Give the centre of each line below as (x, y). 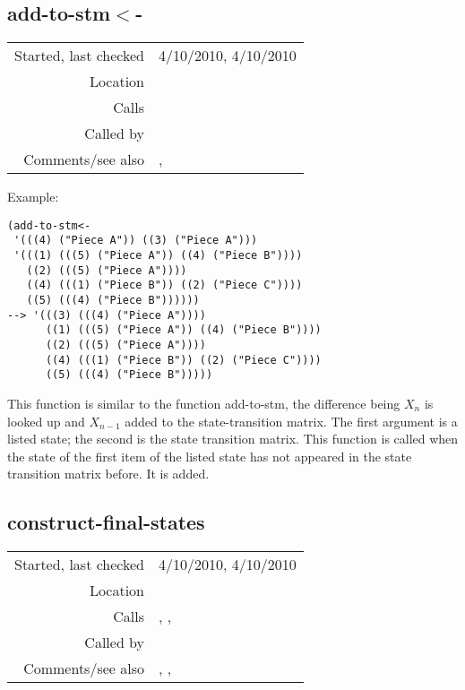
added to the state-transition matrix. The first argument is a (291, 421)
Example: (33, 197)
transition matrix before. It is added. (108, 474)
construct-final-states (106, 522)
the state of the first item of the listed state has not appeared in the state (210, 456)
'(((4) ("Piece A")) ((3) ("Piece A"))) (136, 241)
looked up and (46, 421)
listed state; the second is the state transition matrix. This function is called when (233, 439)
